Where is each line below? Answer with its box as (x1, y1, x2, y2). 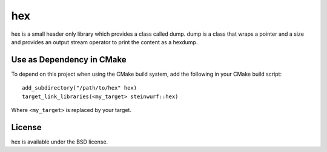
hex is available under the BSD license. (11, 138, 108, 145)
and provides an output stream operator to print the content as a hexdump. (11, 38, 198, 45)
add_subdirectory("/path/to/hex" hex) (22, 85, 137, 91)
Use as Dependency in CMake (11, 55, 127, 65)
